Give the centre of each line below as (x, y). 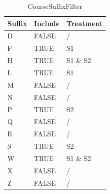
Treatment (85, 23)
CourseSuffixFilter (55, 6)
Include (47, 23)
